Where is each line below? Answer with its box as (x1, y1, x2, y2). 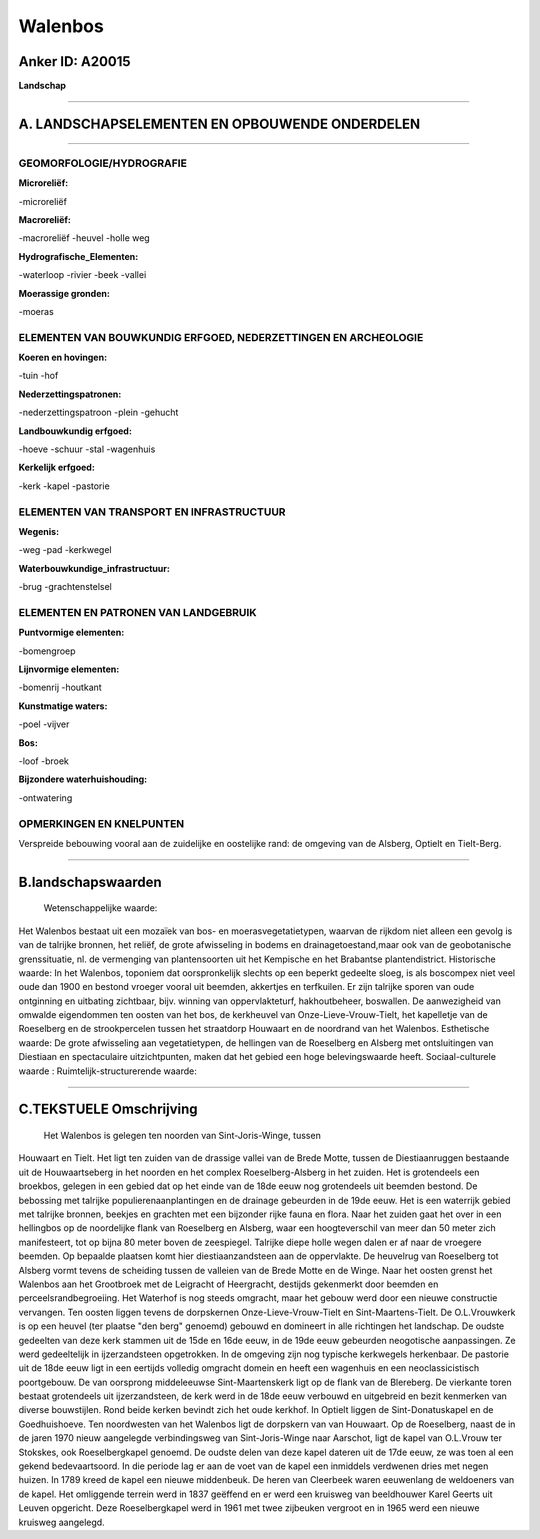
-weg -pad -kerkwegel (18, 544, 112, 556)
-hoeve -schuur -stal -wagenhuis (18, 443, 156, 455)
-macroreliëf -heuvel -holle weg (18, 232, 150, 244)
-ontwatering (18, 791, 73, 804)
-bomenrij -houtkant (18, 681, 102, 694)
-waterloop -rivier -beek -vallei (18, 269, 147, 281)
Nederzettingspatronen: (18, 388, 122, 400)
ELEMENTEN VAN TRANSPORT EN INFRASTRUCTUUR (18, 505, 286, 519)
